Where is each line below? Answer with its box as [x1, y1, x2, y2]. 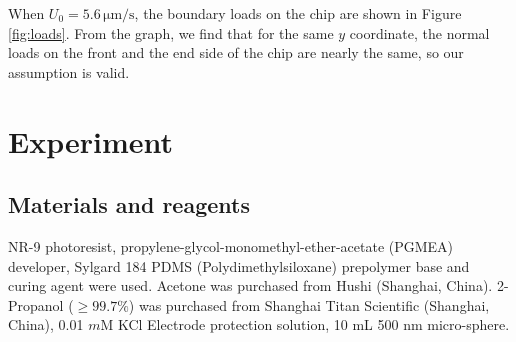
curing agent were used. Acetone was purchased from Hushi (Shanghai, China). [8, 275, 493, 296]
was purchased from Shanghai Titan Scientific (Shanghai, [138, 294, 490, 315]
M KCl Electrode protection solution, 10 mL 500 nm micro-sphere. [100, 314, 510, 335]
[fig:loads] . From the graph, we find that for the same [8, 22, 334, 43]
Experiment [8, 120, 174, 161]
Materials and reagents [8, 189, 250, 220]
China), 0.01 [8, 314, 84, 335]
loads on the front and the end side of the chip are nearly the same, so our [8, 42, 464, 63]
